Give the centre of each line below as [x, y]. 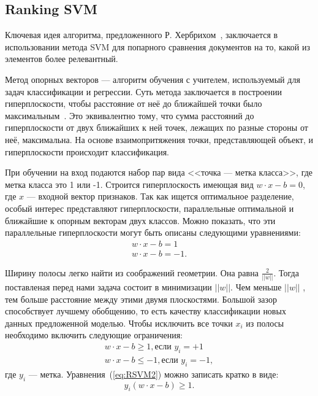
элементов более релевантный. [62, 59]
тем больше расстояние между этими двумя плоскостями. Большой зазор [141, 299]
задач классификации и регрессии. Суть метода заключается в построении [144, 91]
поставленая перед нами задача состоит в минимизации [108, 287]
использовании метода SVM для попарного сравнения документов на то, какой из [158, 46]
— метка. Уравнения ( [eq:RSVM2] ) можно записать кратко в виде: [153, 374]
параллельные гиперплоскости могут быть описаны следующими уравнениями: [153, 232]
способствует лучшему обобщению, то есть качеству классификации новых [146, 311]
